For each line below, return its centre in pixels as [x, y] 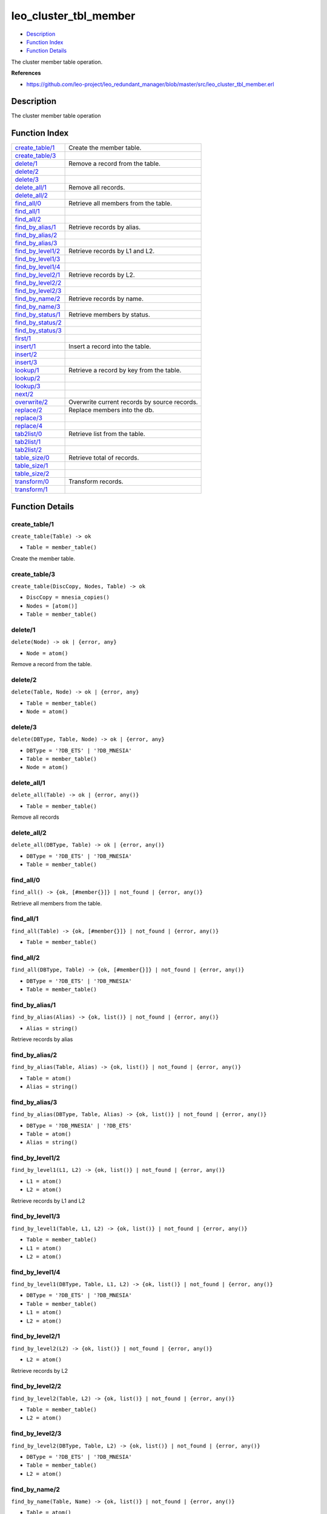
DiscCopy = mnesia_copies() [68, 597]
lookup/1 [27, 371]
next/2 [24, 394]
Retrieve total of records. [104, 458]
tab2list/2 [28, 450]
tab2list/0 [28, 434]
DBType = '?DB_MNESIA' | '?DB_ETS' [79, 1126]
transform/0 [32, 481]
